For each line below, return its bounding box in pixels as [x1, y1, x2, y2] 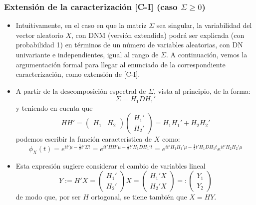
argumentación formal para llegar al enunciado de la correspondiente [15, 59, 226, 69]
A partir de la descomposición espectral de [15, 85, 146, 96]
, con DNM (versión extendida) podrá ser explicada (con [71, 29, 245, 40]
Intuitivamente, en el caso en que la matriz [15, 20, 147, 30]
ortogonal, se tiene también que [91, 192, 187, 202]
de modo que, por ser [15, 192, 81, 202]
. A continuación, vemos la [166, 49, 248, 59]
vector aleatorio [15, 29, 63, 40]
